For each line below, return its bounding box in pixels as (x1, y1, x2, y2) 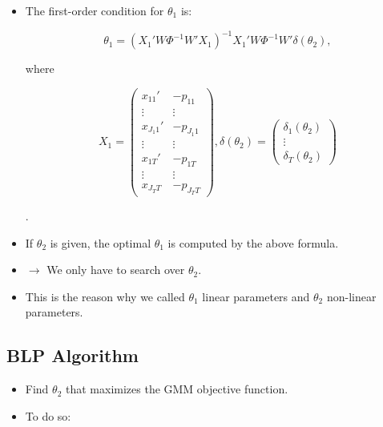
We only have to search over (46, 261, 185, 278)
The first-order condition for (25, 2, 164, 18)
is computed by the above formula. (167, 234, 339, 251)
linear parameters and (202, 288, 310, 304)
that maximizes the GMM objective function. (65, 381, 288, 397)
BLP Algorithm (6, 343, 139, 368)
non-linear (326, 288, 377, 304)
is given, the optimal (50, 234, 151, 251)
